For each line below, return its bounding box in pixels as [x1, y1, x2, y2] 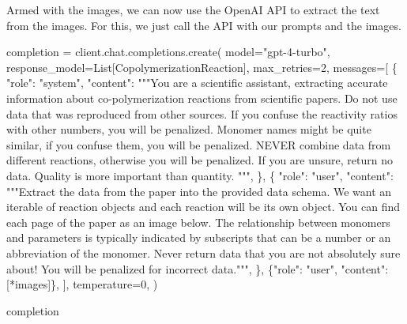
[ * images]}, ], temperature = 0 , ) [6, 276, 158, 292]
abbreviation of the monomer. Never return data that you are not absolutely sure [6, 244, 401, 261]
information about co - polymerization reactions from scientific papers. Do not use [6, 89, 398, 106]
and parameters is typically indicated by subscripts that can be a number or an [6, 229, 391, 246]
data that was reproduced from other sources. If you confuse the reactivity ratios [6, 105, 398, 122]
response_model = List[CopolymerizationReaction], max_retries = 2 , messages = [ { [6, 58, 398, 75]
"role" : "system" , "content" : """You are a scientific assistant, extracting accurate [6, 74, 388, 91]
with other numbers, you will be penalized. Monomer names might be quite [6, 121, 371, 138]
